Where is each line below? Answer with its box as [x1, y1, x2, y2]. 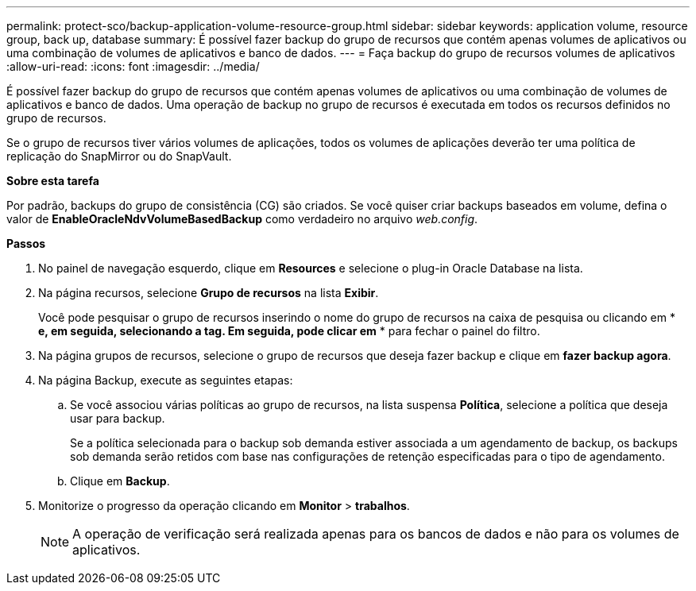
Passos [6, 237, 46, 250]
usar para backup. [70, 411, 165, 425]
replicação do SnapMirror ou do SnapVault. [6, 149, 232, 163]
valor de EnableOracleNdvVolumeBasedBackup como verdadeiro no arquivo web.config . [6, 212, 478, 226]
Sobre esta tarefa [6, 174, 99, 187]
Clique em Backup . [70, 474, 170, 488]
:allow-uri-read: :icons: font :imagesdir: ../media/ [6, 60, 260, 73]
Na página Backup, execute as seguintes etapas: [38, 373, 293, 387]
